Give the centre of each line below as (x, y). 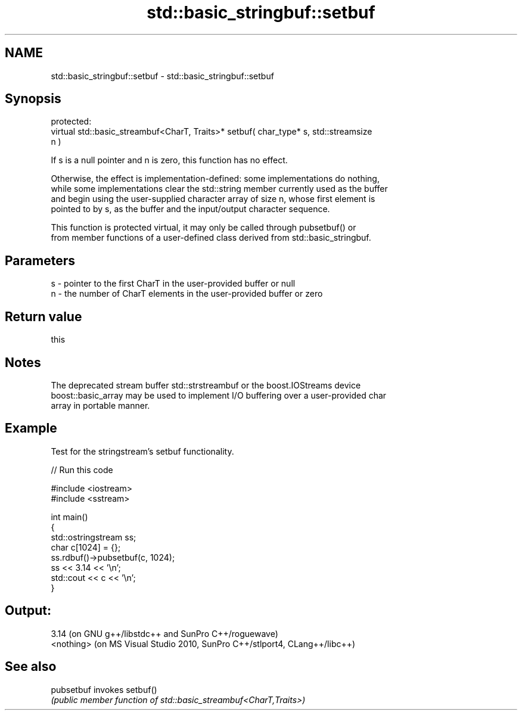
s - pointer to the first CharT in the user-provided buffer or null (173, 284)
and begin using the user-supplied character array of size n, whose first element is (213, 199)
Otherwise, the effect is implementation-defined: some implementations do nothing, (215, 179)
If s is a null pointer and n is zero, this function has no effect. (169, 160)
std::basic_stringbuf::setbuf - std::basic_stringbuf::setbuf (162, 76)
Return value (44, 316)
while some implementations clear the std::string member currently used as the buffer (219, 189)
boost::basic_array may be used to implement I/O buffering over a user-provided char (219, 395)
